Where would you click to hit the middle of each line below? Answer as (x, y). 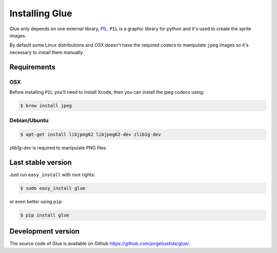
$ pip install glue (45, 215)
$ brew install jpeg (46, 106)
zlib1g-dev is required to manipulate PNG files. (58, 147)
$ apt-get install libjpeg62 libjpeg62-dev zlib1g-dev (91, 134)
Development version (44, 231)
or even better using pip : (36, 201)
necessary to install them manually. (47, 52)
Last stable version (41, 162)
